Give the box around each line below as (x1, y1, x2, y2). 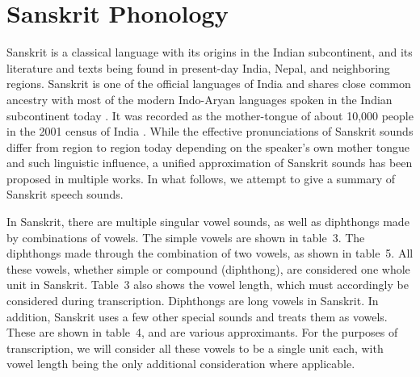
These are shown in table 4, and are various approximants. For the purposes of (6, 324, 398, 341)
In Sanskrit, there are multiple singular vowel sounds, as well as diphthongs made (6, 213, 409, 230)
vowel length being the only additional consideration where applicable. (6, 355, 355, 372)
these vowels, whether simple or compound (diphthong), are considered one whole (6, 260, 410, 277)
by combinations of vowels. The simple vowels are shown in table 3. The (6, 228, 365, 245)
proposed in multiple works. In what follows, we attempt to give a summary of (6, 170, 396, 186)
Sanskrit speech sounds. (6, 186, 124, 203)
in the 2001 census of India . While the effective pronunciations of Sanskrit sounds (6, 123, 414, 140)
